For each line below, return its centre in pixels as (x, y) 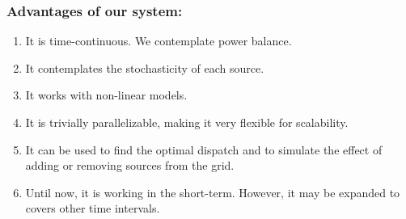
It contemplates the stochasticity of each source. (145, 67)
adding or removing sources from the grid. (130, 165)
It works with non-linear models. (106, 95)
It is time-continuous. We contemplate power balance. (159, 41)
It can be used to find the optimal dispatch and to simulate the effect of (204, 149)
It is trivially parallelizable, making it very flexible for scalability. (187, 122)
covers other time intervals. (93, 208)
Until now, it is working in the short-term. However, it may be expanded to (213, 192)
